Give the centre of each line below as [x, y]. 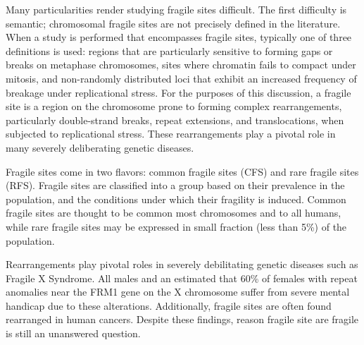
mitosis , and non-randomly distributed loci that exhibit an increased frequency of [181, 78]
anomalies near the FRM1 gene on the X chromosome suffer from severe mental [178, 292]
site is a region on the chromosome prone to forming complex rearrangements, [174, 106]
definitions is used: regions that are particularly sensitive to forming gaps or [169, 50]
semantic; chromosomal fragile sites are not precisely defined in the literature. [173, 23]
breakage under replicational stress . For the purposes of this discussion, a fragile [178, 92]
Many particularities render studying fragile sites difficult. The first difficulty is [176, 9]
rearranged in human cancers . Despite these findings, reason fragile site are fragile [182, 319]
